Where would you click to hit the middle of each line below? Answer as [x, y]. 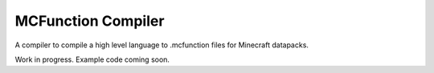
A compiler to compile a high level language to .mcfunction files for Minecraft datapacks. [162, 45]
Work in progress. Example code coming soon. [92, 59]
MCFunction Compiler [90, 21]
